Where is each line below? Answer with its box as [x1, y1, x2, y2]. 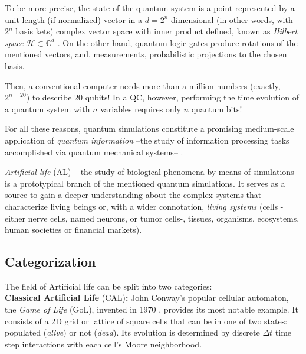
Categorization [5, 252, 96, 271]
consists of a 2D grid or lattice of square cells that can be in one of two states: [5, 314, 288, 327]
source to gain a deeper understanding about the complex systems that [5, 189, 262, 201]
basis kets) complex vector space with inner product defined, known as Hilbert [15, 25, 298, 37]
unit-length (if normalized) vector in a [5, 13, 143, 25]
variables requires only [100, 102, 181, 115]
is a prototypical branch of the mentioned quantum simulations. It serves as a [5, 177, 285, 189]
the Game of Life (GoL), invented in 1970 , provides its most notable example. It [5, 303, 298, 316]
